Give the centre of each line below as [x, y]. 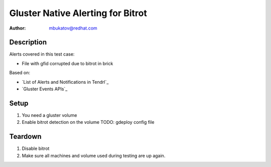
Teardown [26, 137]
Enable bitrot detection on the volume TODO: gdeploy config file [88, 122]
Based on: [20, 73]
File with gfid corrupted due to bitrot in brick [67, 63]
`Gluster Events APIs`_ [45, 89]
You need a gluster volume [49, 115]
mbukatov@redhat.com [73, 28]
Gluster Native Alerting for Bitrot [78, 13]
